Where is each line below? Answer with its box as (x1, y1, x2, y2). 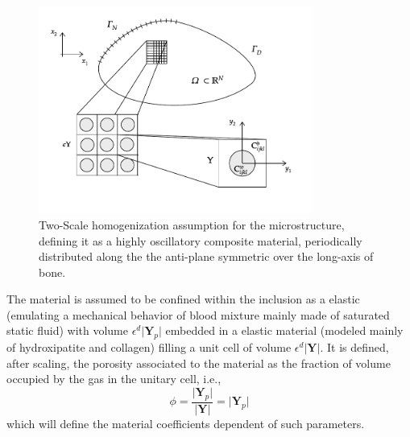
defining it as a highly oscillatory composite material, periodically (39, 232, 362, 249)
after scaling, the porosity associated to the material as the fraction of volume (6, 354, 391, 371)
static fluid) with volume (6, 322, 128, 339)
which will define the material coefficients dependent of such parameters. (6, 414, 365, 431)
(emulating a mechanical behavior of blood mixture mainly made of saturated (6, 306, 390, 323)
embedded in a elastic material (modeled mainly (165, 322, 404, 339)
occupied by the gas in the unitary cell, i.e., (6, 370, 222, 387)
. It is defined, (320, 339, 389, 356)
